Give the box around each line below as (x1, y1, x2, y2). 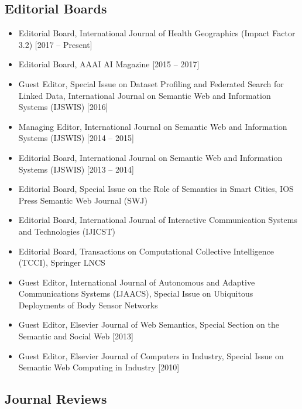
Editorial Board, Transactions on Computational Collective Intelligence (18, 245, 274, 257)
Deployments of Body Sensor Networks (18, 298, 158, 311)
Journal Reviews (5, 390, 107, 408)
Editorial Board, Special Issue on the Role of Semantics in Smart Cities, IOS (18, 183, 294, 195)
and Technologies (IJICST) (18, 225, 115, 237)
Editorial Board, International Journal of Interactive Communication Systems (18, 214, 297, 226)
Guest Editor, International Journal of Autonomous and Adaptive (18, 276, 255, 288)
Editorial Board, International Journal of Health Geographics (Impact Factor (18, 27, 296, 39)
